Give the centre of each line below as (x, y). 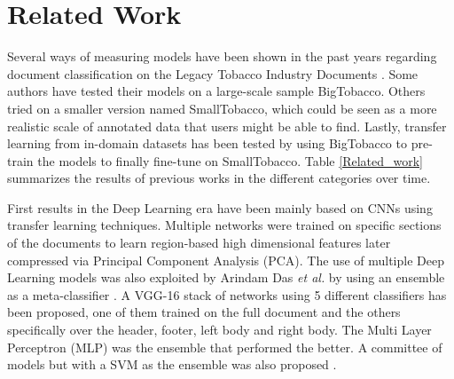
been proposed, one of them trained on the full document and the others (204, 312)
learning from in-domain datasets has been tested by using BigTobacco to (207, 143)
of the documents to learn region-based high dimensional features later (199, 243)
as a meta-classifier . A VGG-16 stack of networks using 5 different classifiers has (227, 294)
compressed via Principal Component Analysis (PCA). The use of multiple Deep (226, 260)
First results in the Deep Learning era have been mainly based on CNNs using (220, 207)
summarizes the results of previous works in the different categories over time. (219, 178)
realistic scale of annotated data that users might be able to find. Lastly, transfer (227, 126)
